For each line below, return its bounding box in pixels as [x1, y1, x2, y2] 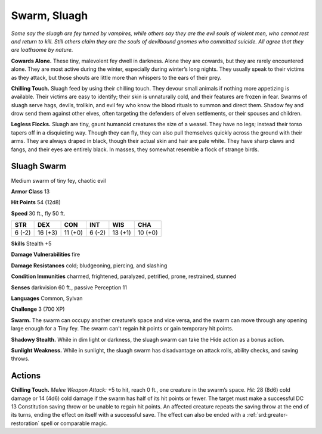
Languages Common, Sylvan [11, 295, 83, 302]
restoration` [11, 420, 40, 427]
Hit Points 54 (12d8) [11, 199, 61, 206]
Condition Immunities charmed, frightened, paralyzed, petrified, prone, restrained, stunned [11, 273, 237, 280]
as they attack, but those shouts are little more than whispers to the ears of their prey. [11, 74, 222, 81]
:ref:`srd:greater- [246, 411, 288, 419]
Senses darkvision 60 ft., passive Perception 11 [11, 283, 128, 291]
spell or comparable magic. [41, 420, 108, 427]
